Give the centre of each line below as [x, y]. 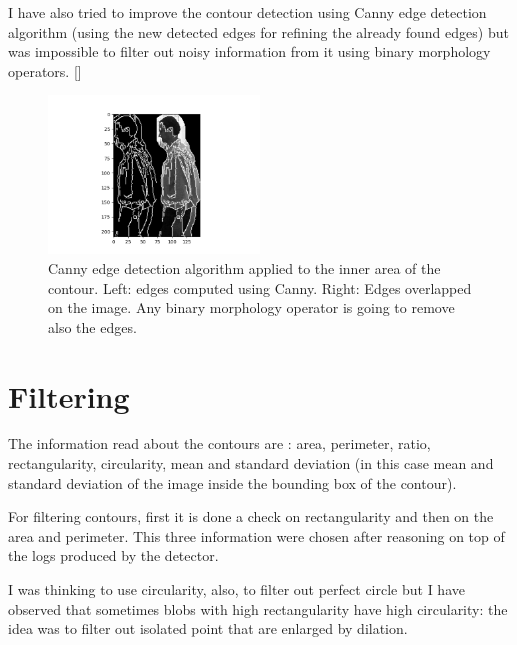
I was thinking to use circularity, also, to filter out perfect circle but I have [236, 589]
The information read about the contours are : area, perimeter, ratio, [219, 443]
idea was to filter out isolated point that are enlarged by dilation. [208, 628]
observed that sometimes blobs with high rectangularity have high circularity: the [258, 608]
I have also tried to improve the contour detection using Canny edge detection [247, 12]
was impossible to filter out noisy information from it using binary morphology [249, 51]
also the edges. [92, 326]
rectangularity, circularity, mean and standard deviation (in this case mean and [251, 463]
